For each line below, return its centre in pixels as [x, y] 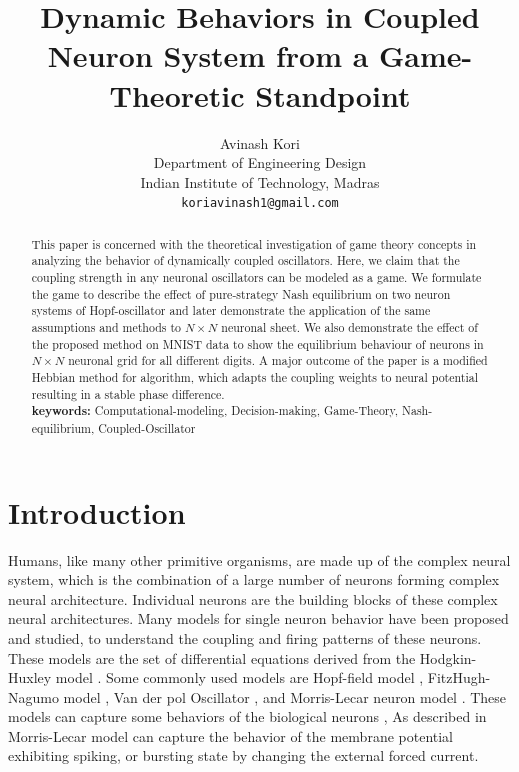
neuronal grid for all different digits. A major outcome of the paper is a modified [278, 360]
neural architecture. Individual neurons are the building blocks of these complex [253, 598]
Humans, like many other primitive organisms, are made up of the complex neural [259, 559]
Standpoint [333, 94]
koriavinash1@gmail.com [260, 203]
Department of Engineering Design [260, 162]
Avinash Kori [260, 142]
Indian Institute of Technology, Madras [260, 181]
